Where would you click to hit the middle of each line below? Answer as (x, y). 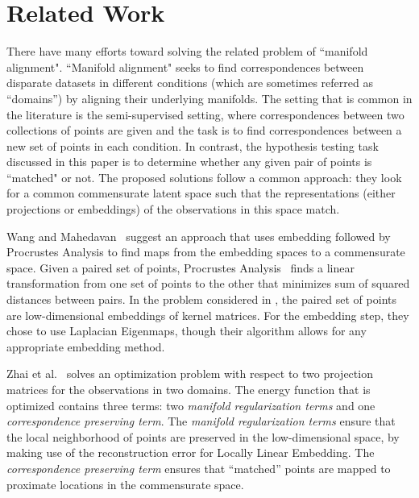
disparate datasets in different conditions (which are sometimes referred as (190, 83)
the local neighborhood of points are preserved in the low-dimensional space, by (203, 436)
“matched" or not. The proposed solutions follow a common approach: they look (204, 177)
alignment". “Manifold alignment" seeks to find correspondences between (185, 66)
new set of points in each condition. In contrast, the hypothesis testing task (193, 145)
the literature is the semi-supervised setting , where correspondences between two (205, 114)
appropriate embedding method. (86, 346)
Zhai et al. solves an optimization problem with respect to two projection (190, 373)
